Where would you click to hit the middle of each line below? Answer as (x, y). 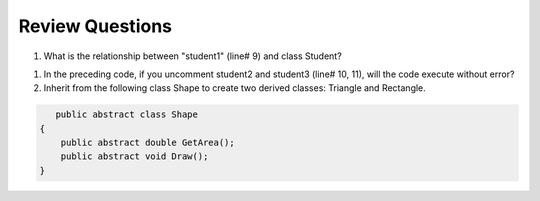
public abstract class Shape (127, 114)
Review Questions (95, 26)
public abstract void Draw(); (134, 156)
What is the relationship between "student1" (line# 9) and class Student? (192, 56)
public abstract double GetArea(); (147, 143)
